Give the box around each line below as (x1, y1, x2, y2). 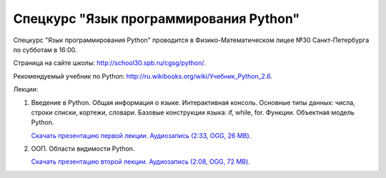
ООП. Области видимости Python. (31, 144, 135, 153)
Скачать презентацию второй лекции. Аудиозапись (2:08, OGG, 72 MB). (31, 157, 250, 166)
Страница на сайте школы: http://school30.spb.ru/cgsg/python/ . (13, 59, 207, 67)
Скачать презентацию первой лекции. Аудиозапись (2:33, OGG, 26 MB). (31, 131, 252, 139)
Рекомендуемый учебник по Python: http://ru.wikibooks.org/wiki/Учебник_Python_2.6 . (13, 71, 273, 80)
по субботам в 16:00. (13, 45, 77, 54)
